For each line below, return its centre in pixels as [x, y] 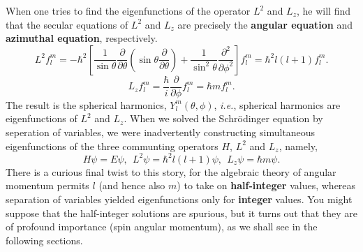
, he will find [324, 10]
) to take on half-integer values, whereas [266, 185]
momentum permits [47, 185]
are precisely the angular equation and [265, 24]
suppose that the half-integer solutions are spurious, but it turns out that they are [181, 213]
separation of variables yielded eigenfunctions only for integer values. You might [179, 199]
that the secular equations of [67, 24]
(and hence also [132, 185]
